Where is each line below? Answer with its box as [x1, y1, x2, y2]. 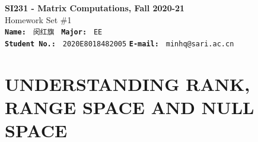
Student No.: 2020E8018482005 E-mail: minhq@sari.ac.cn [5, 39, 234, 48]
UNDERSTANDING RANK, [5, 71, 250, 96]
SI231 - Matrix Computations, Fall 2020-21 [5, 2, 185, 14]
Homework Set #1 [5, 13, 72, 26]
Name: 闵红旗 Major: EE [5, 28, 103, 37]
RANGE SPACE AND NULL [5, 94, 254, 119]
